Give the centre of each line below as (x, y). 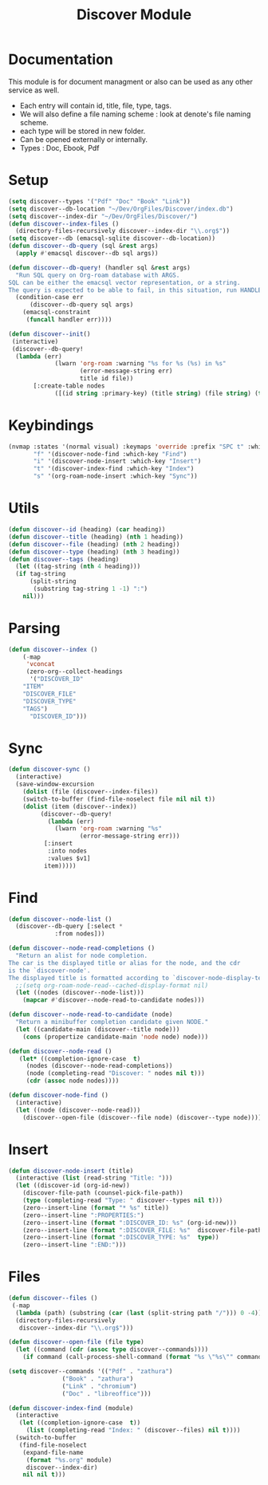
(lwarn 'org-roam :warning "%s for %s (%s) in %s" (140, 364)
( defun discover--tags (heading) (64, 559)
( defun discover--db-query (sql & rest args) (83, 246)
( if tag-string (41, 574)
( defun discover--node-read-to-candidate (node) (91, 1014)
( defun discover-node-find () (59, 1095)
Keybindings (51, 425)
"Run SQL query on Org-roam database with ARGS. (98, 275)
